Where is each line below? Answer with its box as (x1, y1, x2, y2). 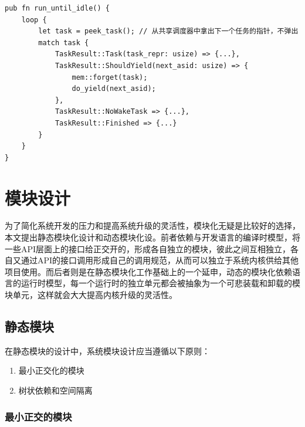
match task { (38, 38, 89, 47)
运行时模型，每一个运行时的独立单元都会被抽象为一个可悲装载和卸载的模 (21, 277, 300, 289)
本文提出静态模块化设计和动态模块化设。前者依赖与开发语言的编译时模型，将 (5, 231, 300, 243)
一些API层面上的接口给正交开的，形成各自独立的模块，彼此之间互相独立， (5, 242, 291, 255)
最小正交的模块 (5, 409, 72, 423)
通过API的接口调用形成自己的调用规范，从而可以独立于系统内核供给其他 (21, 254, 299, 266)
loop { (21, 15, 47, 24)
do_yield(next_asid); (72, 84, 156, 93)
